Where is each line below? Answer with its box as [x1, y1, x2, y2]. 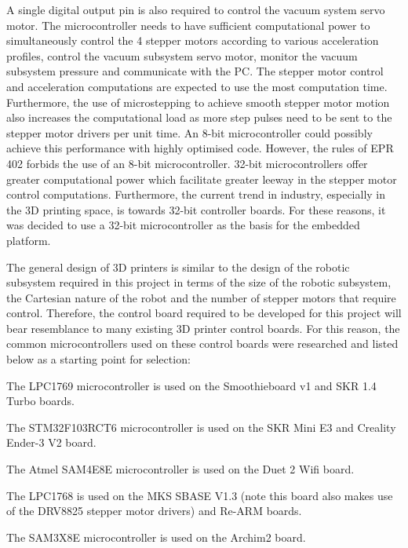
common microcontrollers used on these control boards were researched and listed [6, 335, 399, 352]
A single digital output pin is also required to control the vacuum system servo [6, 2, 385, 17]
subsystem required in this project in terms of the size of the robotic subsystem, [6, 274, 392, 290]
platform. [6, 232, 51, 248]
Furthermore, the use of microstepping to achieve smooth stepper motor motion [6, 93, 390, 110]
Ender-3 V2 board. [6, 434, 97, 451]
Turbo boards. [6, 393, 75, 409]
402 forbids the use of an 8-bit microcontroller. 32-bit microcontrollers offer [6, 155, 368, 171]
